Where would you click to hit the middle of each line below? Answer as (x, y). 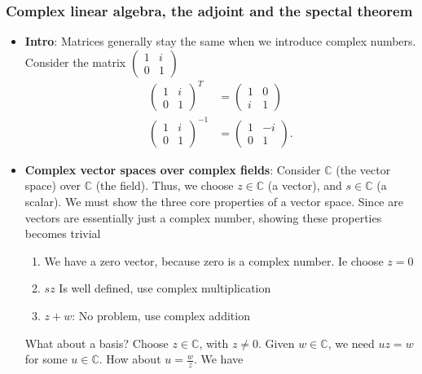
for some (46, 359)
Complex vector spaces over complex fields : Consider (173, 169)
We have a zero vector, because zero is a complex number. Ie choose (214, 260)
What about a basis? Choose (97, 343)
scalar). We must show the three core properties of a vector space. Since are (214, 202)
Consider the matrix (75, 62)
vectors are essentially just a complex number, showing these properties (203, 217)
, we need (351, 343)
